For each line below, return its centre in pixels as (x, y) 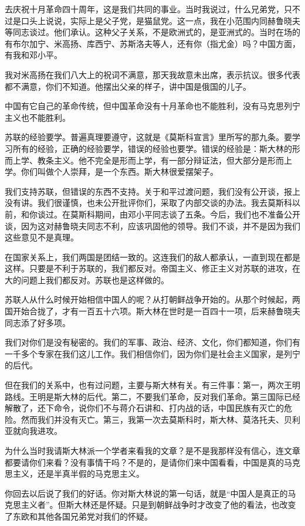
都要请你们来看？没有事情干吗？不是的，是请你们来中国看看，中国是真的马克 (152, 462)
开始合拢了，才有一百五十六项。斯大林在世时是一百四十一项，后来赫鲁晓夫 (156, 311)
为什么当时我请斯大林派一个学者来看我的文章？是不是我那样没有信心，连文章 (152, 450)
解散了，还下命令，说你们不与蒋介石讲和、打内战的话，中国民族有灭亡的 (144, 408)
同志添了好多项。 (38, 322)
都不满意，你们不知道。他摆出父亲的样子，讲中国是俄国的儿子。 (128, 86)
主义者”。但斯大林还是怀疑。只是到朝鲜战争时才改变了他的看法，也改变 (158, 505)
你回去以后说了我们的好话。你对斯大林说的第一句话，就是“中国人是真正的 (146, 493)
